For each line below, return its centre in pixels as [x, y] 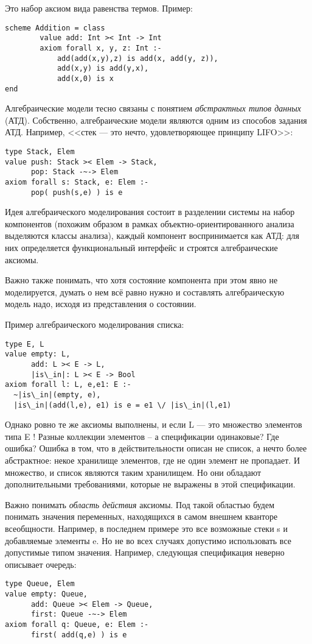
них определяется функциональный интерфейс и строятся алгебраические [141, 248]
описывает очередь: [41, 564]
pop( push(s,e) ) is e [77, 192]
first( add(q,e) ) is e [79, 635]
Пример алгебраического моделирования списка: [95, 324]
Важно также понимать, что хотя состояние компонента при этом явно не [141, 280]
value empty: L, [38, 354]
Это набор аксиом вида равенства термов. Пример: [99, 8]
